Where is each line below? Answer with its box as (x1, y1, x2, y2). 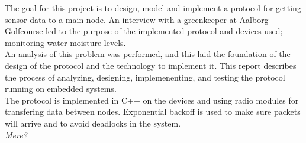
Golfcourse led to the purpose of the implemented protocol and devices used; (5, 25, 283, 37)
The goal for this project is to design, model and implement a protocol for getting (5, 2, 301, 14)
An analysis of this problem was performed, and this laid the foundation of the (5, 48, 291, 60)
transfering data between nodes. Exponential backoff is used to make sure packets (5, 105, 301, 118)
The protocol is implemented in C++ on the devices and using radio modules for (5, 94, 299, 106)
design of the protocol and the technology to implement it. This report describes (5, 59, 297, 71)
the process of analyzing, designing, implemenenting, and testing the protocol (5, 71, 285, 83)
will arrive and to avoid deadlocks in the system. (5, 117, 181, 129)
